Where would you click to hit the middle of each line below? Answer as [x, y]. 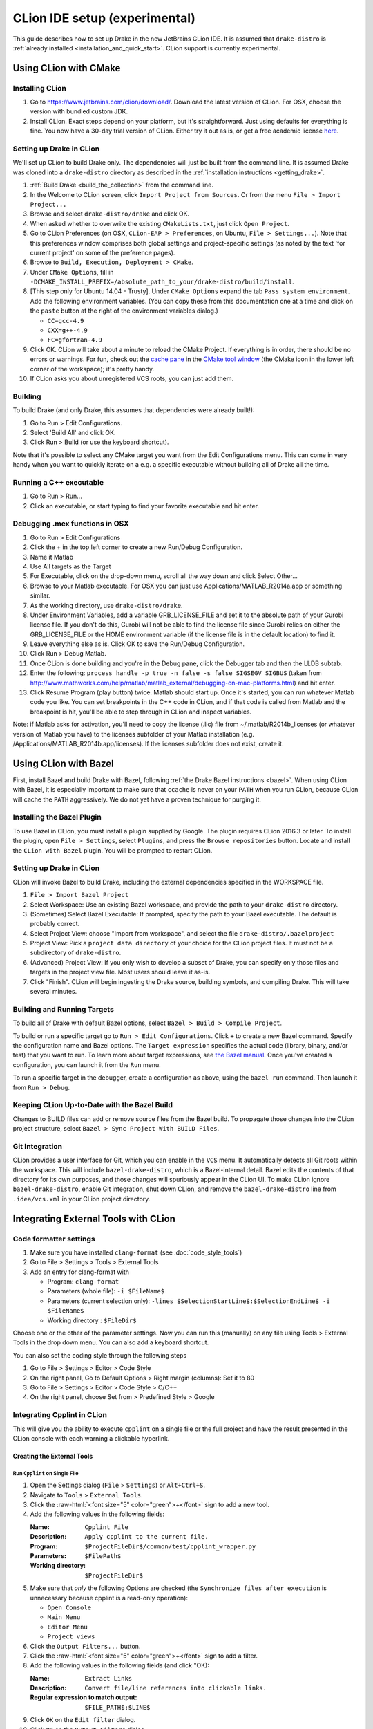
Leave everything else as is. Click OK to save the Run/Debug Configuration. [137, 644]
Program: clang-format [83, 1282]
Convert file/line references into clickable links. [176, 1688]
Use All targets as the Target [70, 566]
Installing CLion [40, 88]
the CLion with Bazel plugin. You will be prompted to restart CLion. [113, 850]
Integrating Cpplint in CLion [60, 1415]
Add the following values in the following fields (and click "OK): [120, 1665]
